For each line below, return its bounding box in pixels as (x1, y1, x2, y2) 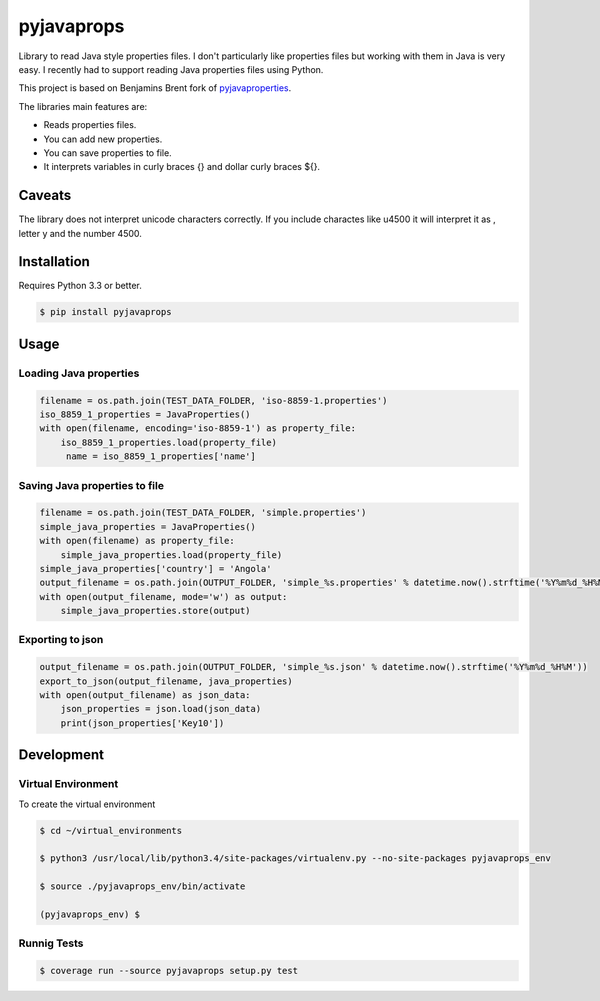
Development (18, 746, 105, 764)
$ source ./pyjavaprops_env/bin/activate (39, 881, 246, 892)
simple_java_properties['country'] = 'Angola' (39, 563, 272, 574)
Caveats (18, 187, 72, 204)
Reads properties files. (43, 119, 137, 131)
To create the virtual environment (18, 798, 156, 810)
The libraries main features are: (18, 100, 148, 112)
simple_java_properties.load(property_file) (60, 549, 283, 560)
